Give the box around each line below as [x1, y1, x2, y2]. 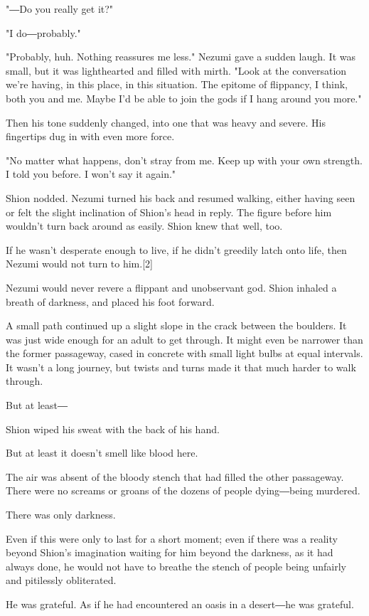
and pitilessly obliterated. [6, 573, 117, 588]
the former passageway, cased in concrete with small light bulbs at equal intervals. [6, 346, 363, 361]
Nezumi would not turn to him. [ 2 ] [6, 256, 153, 271]
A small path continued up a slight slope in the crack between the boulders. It [6, 318, 347, 333]
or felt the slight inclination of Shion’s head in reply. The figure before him [6, 204, 332, 219]
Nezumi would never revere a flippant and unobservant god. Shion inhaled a [6, 280, 337, 294]
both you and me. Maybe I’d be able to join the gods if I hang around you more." [6, 90, 362, 105]
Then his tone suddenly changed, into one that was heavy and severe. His [6, 115, 326, 129]
